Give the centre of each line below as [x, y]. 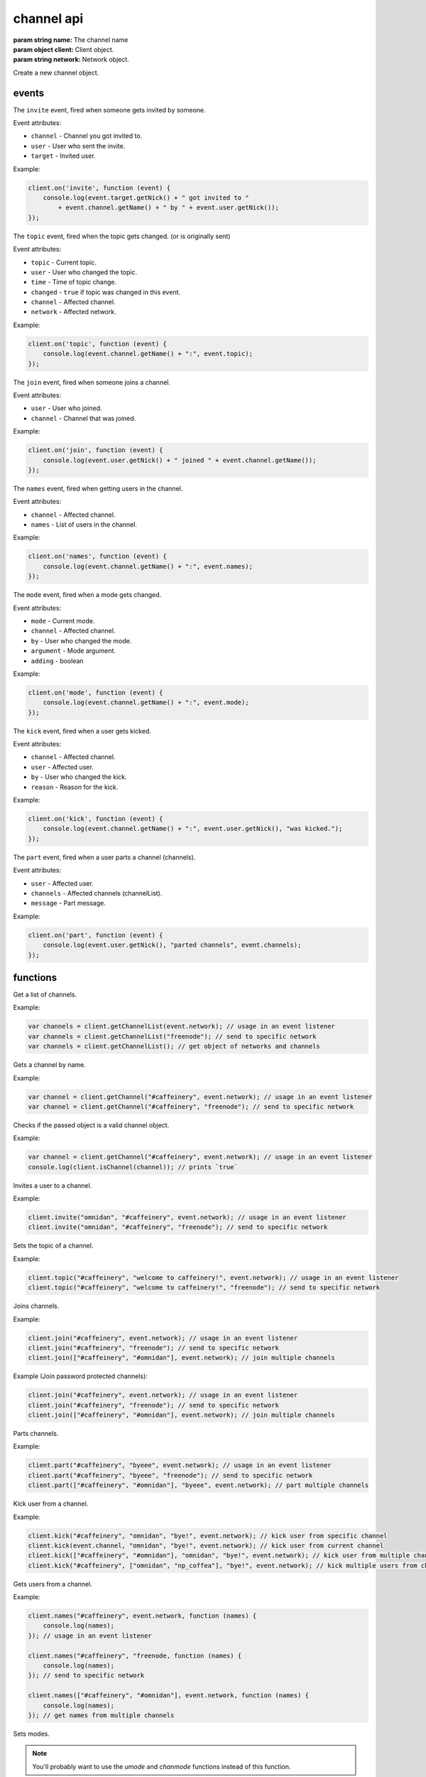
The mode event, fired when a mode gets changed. [87, 595]
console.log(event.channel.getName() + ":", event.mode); [146, 703]
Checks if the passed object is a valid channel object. [91, 1125]
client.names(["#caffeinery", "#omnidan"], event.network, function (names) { [168, 1696]
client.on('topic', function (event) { [97, 344]
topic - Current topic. [64, 262]
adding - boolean [58, 660]
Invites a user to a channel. [53, 1185]
